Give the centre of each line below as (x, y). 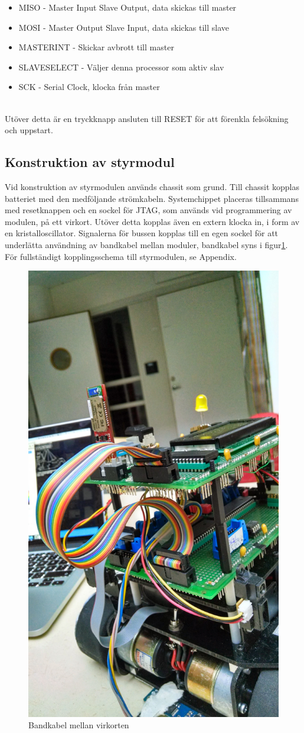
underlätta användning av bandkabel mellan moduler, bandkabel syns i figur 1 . (146, 244)
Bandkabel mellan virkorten (79, 725)
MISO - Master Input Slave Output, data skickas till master (128, 7)
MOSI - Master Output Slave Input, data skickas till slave (124, 27)
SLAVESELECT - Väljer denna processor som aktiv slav (121, 67)
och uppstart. (29, 130)
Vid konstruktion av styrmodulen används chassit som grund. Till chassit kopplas (152, 186)
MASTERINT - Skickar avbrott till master (96, 47)
